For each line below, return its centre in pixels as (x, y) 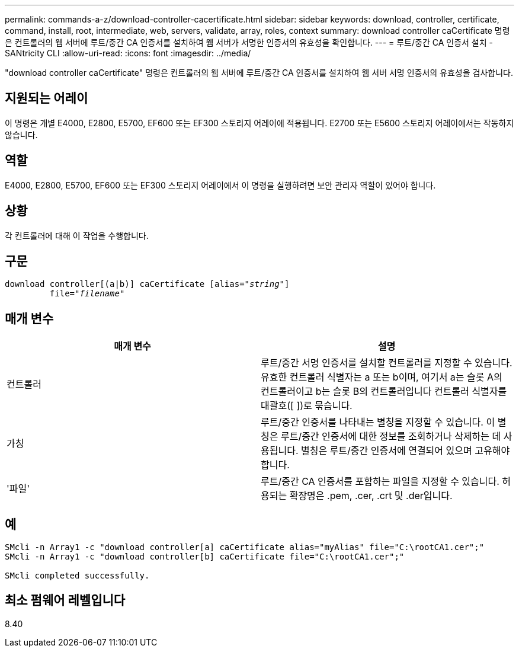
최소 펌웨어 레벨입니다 (65, 600)
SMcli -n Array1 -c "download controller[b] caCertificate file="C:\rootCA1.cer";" (205, 557)
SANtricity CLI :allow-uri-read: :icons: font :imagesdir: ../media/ (128, 53)
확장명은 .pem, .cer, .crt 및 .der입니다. (371, 496)
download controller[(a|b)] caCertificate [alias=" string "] (147, 284)
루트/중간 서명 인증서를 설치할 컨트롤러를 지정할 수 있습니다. (387, 363)
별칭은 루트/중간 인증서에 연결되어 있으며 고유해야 (405, 451)
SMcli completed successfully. (77, 576)
